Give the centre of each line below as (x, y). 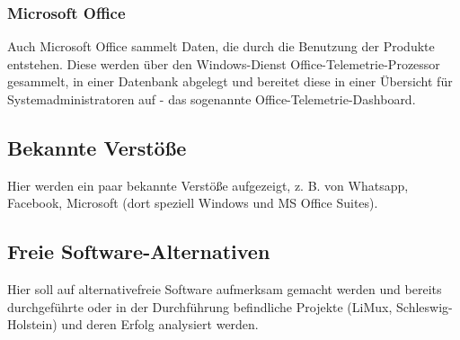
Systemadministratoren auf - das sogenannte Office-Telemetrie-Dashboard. (212, 99)
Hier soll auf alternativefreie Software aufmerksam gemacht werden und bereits (225, 289)
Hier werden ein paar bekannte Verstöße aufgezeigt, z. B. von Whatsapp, (208, 185)
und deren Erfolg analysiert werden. (160, 324)
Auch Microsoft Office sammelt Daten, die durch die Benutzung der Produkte (221, 46)
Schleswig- (425, 306)
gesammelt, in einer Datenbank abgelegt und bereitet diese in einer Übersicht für (230, 81)
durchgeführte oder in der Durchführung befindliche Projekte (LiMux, (200, 306)
